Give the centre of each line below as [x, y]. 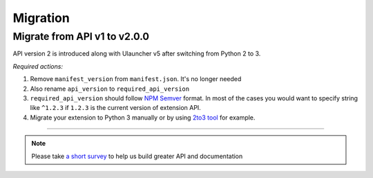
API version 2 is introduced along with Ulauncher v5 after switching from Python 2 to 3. [137, 54]
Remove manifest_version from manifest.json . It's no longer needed [136, 79]
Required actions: [38, 66]
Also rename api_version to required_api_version [110, 89]
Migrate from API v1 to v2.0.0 [81, 36]
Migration [41, 18]
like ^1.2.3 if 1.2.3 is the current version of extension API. [116, 108]
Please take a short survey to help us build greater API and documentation [137, 156]
